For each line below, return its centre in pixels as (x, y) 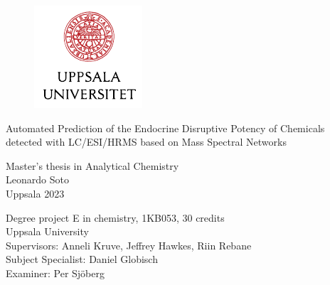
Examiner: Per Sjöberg (55, 273)
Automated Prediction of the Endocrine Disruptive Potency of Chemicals (165, 128)
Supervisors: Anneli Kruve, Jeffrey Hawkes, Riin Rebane (129, 245)
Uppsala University (47, 231)
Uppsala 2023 (35, 193)
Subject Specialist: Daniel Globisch (82, 259)
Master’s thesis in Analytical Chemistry (92, 165)
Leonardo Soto (37, 179)
